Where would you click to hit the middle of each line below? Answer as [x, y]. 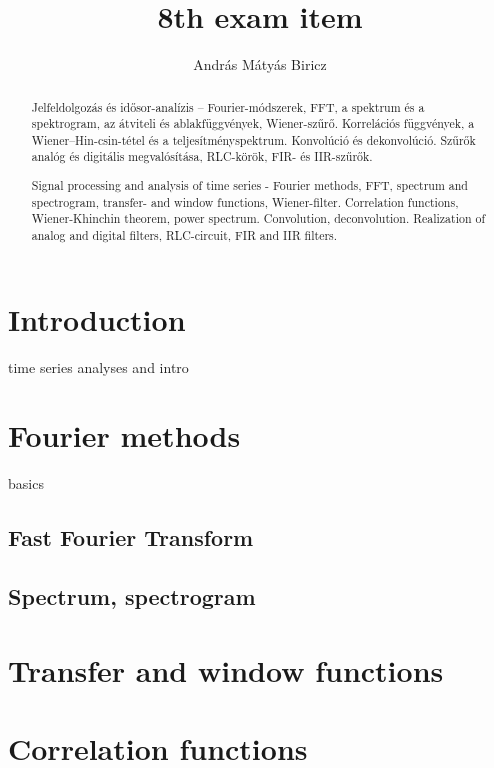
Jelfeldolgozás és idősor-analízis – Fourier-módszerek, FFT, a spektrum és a [228, 106]
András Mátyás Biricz [260, 64]
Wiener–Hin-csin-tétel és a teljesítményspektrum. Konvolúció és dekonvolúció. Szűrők [253, 139]
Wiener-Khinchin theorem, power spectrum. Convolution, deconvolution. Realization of [258, 218]
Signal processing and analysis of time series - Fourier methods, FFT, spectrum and [249, 185]
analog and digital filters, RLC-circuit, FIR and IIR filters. [184, 235]
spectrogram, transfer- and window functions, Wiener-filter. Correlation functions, [245, 201]
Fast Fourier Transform [131, 537]
